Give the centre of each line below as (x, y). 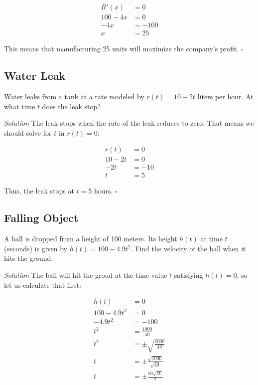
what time (20, 106)
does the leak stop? (71, 106)
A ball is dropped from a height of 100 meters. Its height (91, 239)
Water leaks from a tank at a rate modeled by (74, 96)
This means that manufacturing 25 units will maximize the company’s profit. (122, 49)
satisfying (189, 275)
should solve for (28, 132)
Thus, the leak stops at (39, 191)
